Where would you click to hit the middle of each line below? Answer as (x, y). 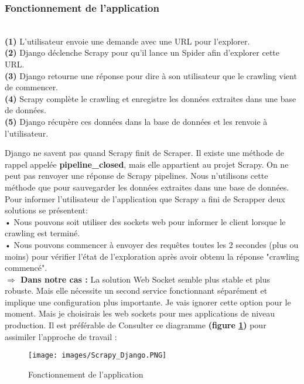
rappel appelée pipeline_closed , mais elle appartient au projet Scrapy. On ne (147, 164)
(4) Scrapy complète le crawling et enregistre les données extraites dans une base (151, 98)
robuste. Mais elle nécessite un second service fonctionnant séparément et (136, 290)
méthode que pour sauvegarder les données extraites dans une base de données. (147, 187)
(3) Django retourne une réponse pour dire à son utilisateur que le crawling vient (151, 75)
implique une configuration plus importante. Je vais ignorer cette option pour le (148, 302)
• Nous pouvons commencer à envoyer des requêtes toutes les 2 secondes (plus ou (152, 244)
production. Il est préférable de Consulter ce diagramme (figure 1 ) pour (136, 325)
